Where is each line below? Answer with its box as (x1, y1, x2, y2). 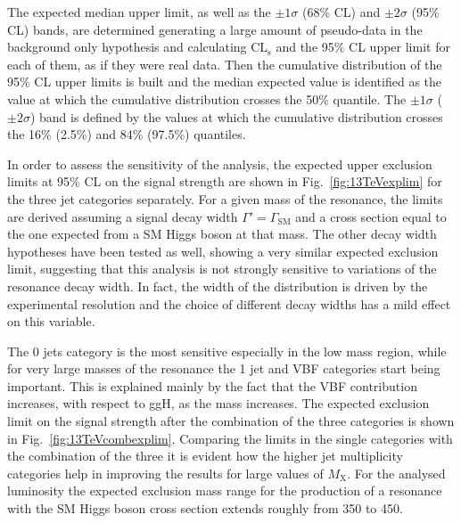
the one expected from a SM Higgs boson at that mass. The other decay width (7, 225, 437, 243)
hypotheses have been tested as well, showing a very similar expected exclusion (7, 241, 439, 260)
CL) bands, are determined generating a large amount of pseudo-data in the (7, 20, 423, 38)
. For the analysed (347, 463, 446, 482)
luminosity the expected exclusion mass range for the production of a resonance (7, 481, 442, 500)
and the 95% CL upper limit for (276, 37, 450, 56)
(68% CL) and (301, 3, 381, 20)
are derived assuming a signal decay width (7, 207, 238, 225)
